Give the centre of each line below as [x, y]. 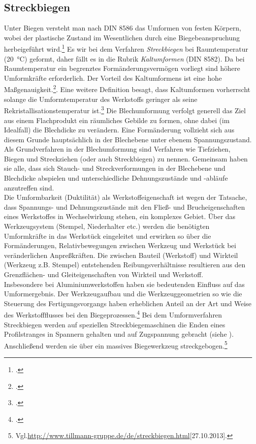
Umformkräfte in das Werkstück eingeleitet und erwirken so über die [108, 236]
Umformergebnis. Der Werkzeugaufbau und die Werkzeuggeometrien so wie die [123, 294]
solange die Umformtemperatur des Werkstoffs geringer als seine [101, 99]
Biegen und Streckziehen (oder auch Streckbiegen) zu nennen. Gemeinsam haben [126, 158]
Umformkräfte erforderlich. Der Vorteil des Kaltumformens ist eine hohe [113, 78]
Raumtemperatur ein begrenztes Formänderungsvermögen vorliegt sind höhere [122, 68]
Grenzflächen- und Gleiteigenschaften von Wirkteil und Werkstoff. [104, 274]
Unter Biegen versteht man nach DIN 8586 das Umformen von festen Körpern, [123, 28]
